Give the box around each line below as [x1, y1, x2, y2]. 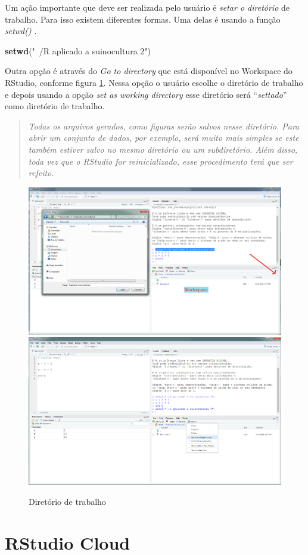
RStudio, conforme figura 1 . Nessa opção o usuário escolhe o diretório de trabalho [5, 76, 303, 88]
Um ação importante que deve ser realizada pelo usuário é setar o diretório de [5, 1, 290, 13]
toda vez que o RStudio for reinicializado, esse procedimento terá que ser [28, 155, 293, 167]
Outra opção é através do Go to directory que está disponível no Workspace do [5, 64, 293, 77]
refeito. [28, 166, 54, 179]
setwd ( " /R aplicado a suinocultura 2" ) [5, 44, 151, 57]
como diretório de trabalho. [5, 100, 105, 112]
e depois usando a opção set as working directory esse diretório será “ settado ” [5, 88, 287, 100]
